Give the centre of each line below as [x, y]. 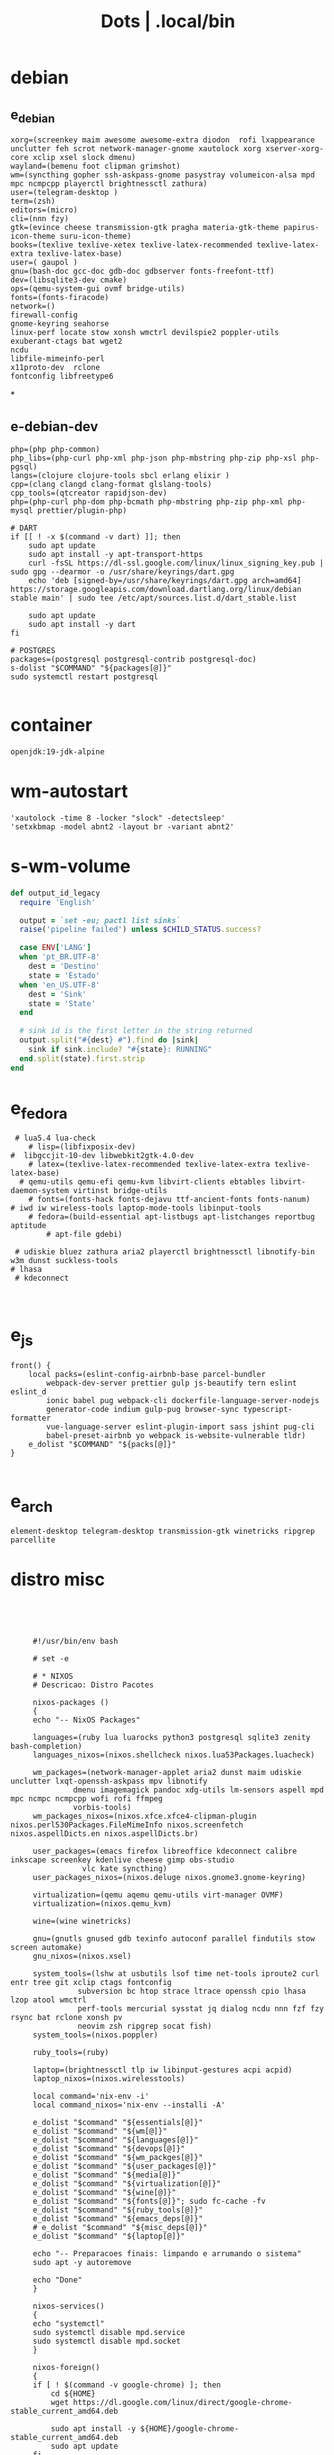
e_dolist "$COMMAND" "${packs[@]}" [102, 1444]
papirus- [301, 228]
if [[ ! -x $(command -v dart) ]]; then [96, 537]
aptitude [28, 1226]
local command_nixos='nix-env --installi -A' [129, 2105]
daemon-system [40, 1191]
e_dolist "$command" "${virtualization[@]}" [127, 2184]
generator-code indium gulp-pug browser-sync [143, 1409]
